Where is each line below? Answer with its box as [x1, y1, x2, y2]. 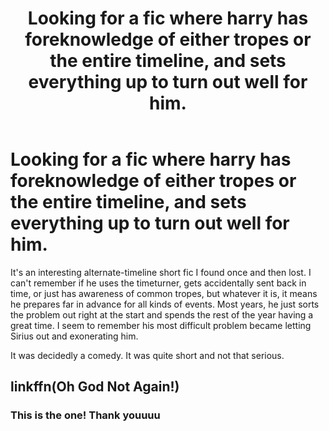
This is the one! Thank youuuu [10, 408, 161, 422]
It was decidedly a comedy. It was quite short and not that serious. [10, 349, 285, 361]
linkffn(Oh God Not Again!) [10, 378, 180, 396]
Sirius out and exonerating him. [10, 330, 139, 342]
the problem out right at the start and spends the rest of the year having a [10, 308, 314, 321]
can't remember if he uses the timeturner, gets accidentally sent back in [10, 277, 307, 289]
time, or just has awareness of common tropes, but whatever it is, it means [10, 287, 318, 299]
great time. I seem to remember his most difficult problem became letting [10, 319, 312, 331]
